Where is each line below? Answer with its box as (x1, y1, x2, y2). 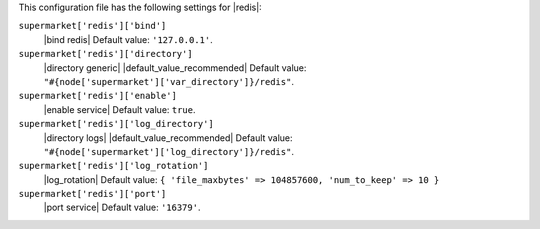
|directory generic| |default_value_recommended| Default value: (43, 61, 307, 74)
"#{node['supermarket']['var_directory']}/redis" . (43, 75, 295, 87)
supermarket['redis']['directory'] (18, 48, 194, 60)
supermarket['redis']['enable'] (18, 90, 177, 102)
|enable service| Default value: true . (43, 103, 196, 115)
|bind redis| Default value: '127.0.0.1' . (43, 33, 214, 45)
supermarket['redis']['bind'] (18, 20, 167, 32)
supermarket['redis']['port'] (18, 188, 167, 200)
